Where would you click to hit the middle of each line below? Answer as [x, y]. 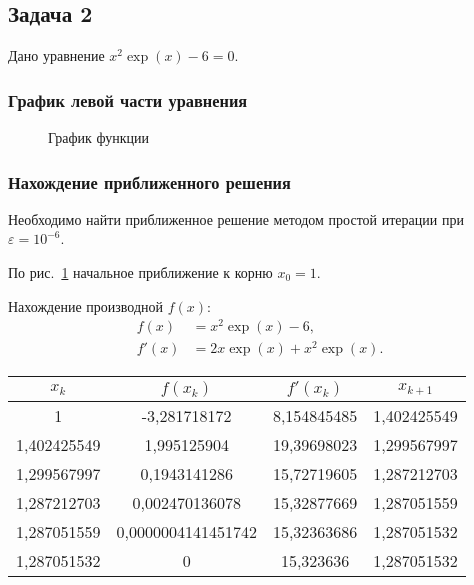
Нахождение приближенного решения [149, 181]
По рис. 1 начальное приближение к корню [140, 272]
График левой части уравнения [128, 99]
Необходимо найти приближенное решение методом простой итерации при [236, 218]
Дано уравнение [56, 55]
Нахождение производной [86, 305]
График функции [98, 137]
